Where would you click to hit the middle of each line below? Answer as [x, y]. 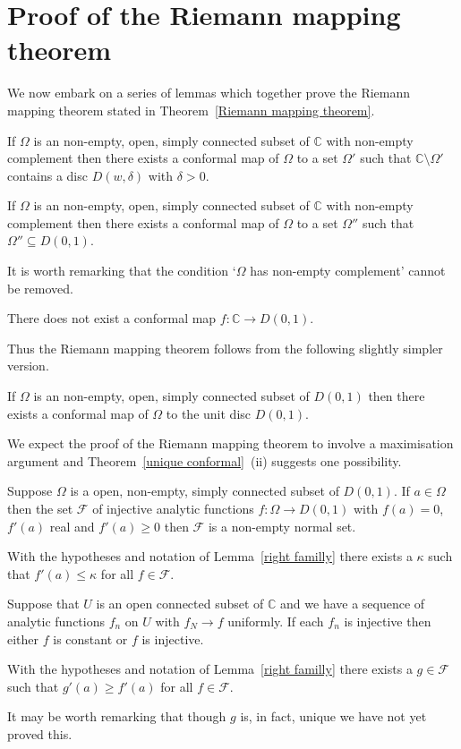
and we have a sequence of [353, 604]
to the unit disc [209, 413]
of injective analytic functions [173, 508]
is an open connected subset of [180, 604]
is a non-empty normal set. [282, 526]
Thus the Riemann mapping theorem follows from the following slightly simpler [225, 348]
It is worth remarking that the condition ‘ [122, 271]
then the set [40, 508]
